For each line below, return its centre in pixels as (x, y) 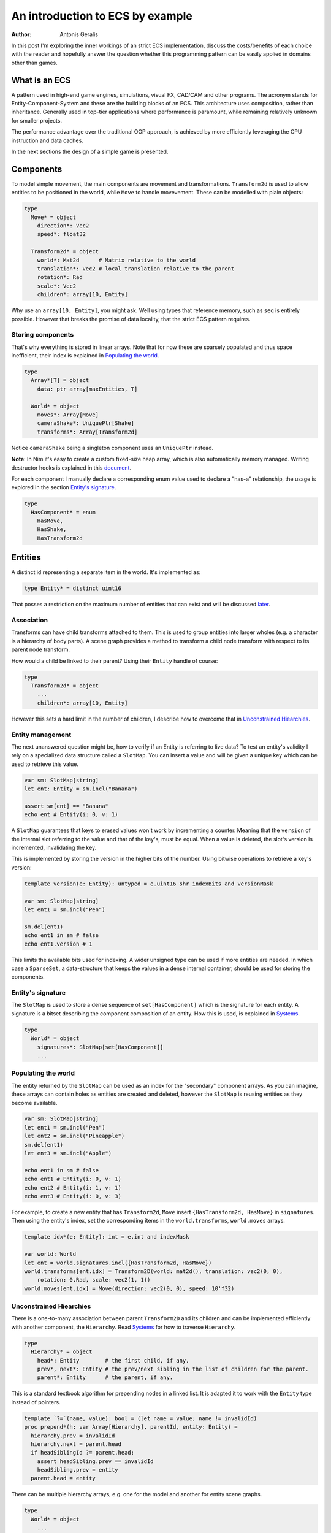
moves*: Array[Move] (68, 415)
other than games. (34, 63)
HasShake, (52, 529)
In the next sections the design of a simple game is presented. (90, 151)
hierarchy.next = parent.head (76, 1444)
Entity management (41, 735)
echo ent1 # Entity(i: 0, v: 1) (73, 1179)
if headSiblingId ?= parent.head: (83, 1453)
